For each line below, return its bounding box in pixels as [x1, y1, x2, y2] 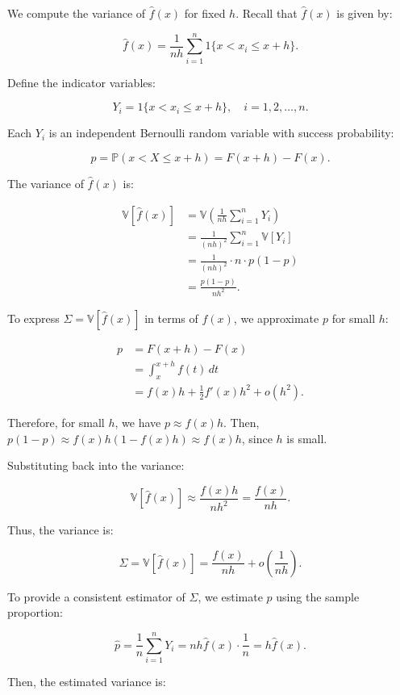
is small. [286, 429, 327, 446]
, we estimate [198, 588, 263, 605]
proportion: [7, 604, 63, 621]
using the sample [276, 588, 360, 605]
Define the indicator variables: [7, 73, 156, 90]
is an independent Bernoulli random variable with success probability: [48, 124, 394, 141]
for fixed [184, 5, 226, 21]
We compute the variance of [7, 5, 146, 21]
